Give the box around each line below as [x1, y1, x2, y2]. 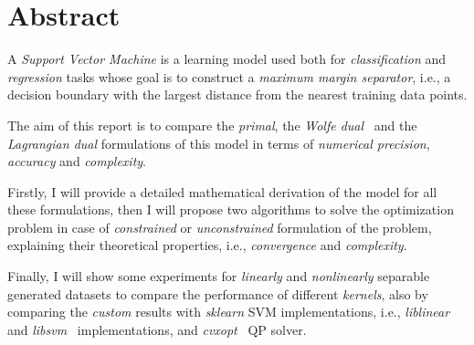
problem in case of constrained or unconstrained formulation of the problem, [7, 217, 432, 236]
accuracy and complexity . [7, 152, 147, 171]
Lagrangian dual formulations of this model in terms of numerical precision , [7, 133, 430, 152]
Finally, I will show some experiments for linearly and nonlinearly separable [7, 267, 430, 286]
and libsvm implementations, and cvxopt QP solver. [7, 319, 307, 339]
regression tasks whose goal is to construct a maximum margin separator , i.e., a [7, 67, 451, 86]
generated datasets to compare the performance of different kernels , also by [7, 284, 428, 303]
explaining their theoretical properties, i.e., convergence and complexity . [7, 235, 407, 255]
